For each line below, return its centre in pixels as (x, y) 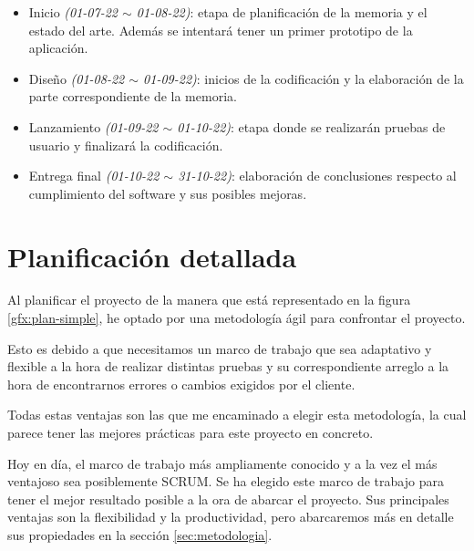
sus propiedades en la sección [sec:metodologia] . (140, 535)
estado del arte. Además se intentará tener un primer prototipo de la (221, 30)
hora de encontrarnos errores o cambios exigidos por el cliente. (181, 384)
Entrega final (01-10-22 (94, 176)
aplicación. (58, 48)
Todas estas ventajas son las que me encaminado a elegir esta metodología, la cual (237, 415)
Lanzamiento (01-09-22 (93, 126)
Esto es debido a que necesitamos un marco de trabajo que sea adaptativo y (220, 348)
